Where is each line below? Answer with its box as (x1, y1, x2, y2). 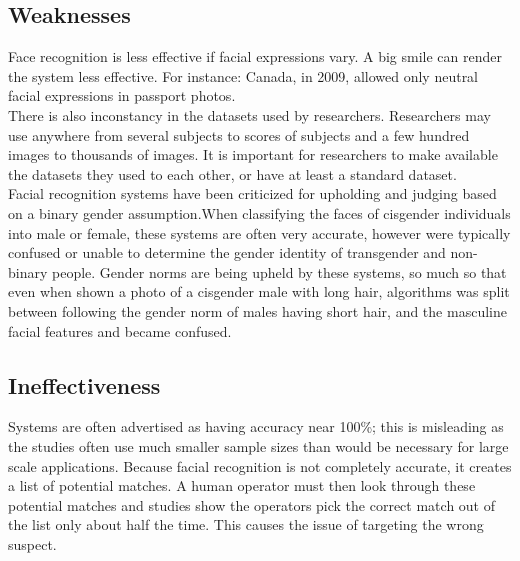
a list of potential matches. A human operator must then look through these (8, 475, 476, 496)
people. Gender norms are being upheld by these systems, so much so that (52, 261, 507, 282)
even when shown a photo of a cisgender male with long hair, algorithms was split (8, 281, 510, 302)
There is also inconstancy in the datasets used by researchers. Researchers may (8, 104, 491, 125)
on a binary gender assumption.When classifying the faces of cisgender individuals (8, 202, 511, 223)
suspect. (8, 533, 57, 554)
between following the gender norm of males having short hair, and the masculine (8, 300, 507, 321)
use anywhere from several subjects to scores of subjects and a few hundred (8, 124, 470, 145)
